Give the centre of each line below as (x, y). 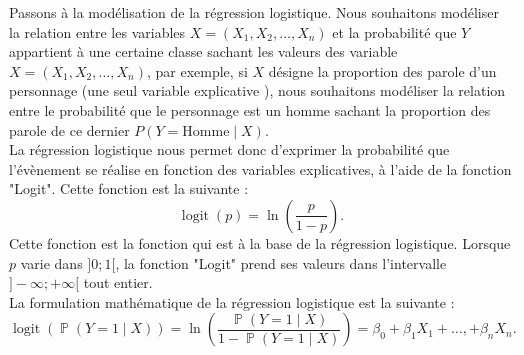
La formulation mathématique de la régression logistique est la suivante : (232, 301)
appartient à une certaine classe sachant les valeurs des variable (203, 51)
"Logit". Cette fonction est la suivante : (129, 188)
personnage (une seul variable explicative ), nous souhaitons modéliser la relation (257, 90)
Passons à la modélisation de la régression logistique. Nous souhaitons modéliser (254, 12)
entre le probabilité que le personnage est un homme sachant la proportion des (250, 109)
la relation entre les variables (97, 31)
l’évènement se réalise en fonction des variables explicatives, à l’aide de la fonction (260, 168)
